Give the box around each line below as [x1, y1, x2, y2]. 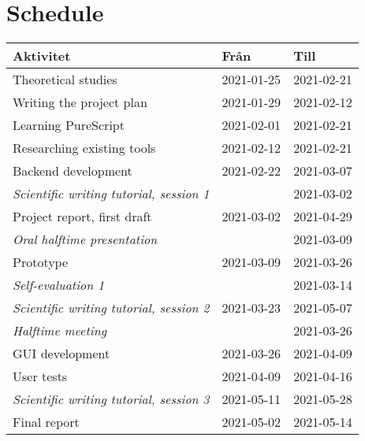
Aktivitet [13, 46, 71, 65]
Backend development [13, 161, 132, 180]
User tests [13, 367, 68, 386]
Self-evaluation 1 [13, 276, 105, 295]
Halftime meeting [13, 321, 107, 340]
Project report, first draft [13, 207, 152, 226]
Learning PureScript [13, 116, 125, 135]
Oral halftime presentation [13, 230, 158, 249]
